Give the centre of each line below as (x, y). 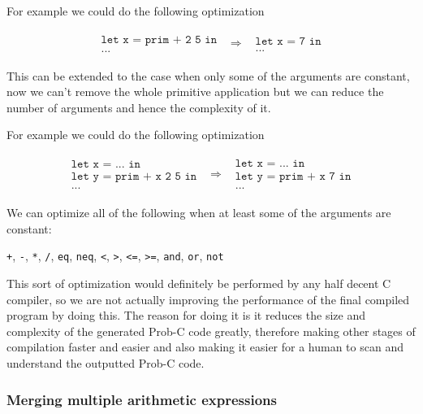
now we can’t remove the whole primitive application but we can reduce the (195, 92)
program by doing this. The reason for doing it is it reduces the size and (186, 315)
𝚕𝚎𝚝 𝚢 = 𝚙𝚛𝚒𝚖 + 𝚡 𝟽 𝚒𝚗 (293, 177)
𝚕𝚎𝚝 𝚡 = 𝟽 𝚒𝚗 (288, 41)
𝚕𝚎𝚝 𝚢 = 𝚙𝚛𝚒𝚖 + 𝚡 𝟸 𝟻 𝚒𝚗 (134, 176)
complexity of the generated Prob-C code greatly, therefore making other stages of (211, 331)
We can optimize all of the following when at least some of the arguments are (199, 213)
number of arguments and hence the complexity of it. (139, 107)
